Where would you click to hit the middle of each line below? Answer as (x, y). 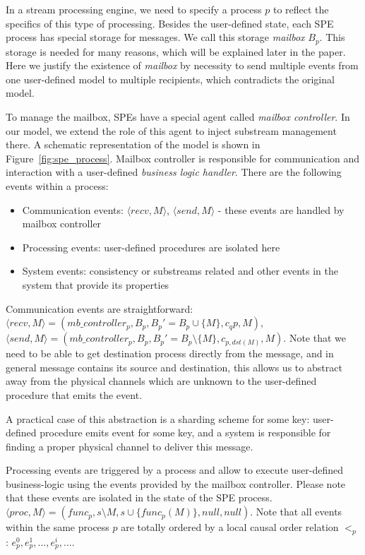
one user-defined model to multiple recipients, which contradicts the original (170, 79)
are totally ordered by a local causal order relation (230, 527)
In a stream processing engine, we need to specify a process (134, 9)
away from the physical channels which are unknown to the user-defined (161, 381)
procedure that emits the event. (74, 394)
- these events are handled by (281, 209)
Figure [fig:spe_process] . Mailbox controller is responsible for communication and (183, 158)
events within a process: (57, 185)
